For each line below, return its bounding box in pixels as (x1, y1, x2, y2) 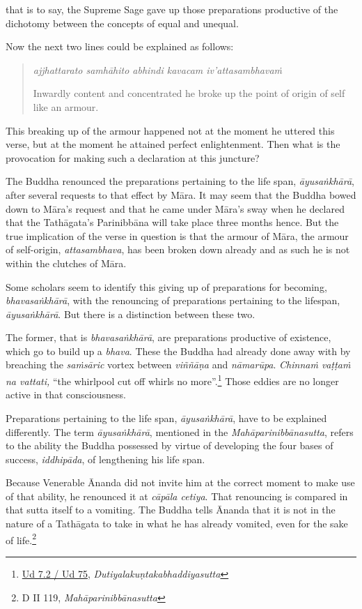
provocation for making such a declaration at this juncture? (6, 150, 260, 165)
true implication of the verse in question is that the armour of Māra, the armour (6, 228, 349, 243)
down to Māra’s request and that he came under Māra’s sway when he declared (6, 201, 345, 216)
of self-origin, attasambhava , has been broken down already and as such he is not (6, 242, 350, 257)
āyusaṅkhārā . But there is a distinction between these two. (6, 306, 255, 321)
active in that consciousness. (6, 387, 126, 402)
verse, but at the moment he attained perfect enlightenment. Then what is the (6, 137, 340, 151)
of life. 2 (6, 530, 36, 547)
